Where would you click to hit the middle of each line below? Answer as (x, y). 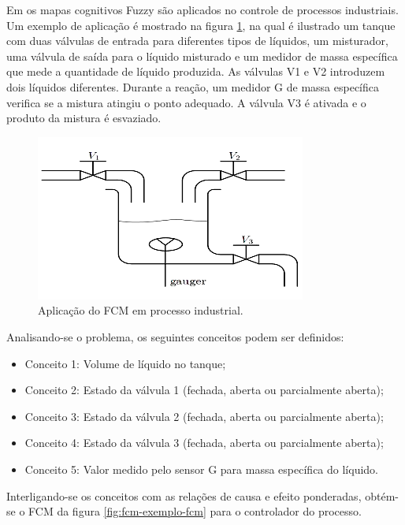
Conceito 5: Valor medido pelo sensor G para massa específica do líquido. (201, 469)
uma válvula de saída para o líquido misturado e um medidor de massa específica (202, 56)
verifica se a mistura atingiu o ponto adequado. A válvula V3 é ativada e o (186, 102)
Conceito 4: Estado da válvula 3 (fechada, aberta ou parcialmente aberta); (204, 443)
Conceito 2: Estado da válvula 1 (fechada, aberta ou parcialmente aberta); (204, 390)
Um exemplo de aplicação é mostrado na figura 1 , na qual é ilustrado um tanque (201, 25)
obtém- (382, 495)
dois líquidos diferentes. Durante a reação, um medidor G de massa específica (193, 86)
